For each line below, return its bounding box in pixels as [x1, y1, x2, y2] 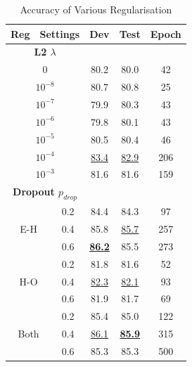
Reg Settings [11, 26, 80, 41]
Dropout [13, 184, 55, 199]
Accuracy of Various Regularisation [20, 2, 172, 16]
